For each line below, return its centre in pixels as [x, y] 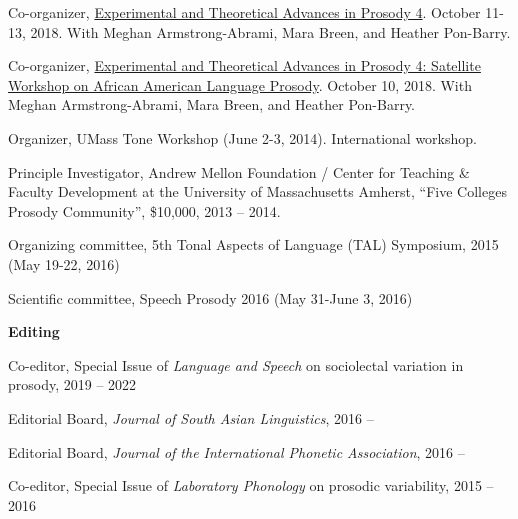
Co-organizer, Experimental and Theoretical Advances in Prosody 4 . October [244, 12]
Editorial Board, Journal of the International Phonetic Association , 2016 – [236, 451]
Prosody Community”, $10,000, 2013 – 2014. [144, 210]
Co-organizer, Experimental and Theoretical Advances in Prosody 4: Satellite [244, 65]
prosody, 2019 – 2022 [72, 384]
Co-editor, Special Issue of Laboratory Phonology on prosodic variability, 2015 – [251, 485]
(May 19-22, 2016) [64, 263]
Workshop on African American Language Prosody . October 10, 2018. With [240, 84]
